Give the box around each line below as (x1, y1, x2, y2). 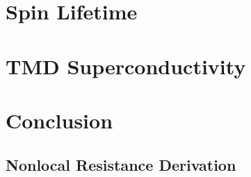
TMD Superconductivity (6, 51, 246, 80)
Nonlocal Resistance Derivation (6, 153, 236, 175)
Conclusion (6, 106, 113, 134)
